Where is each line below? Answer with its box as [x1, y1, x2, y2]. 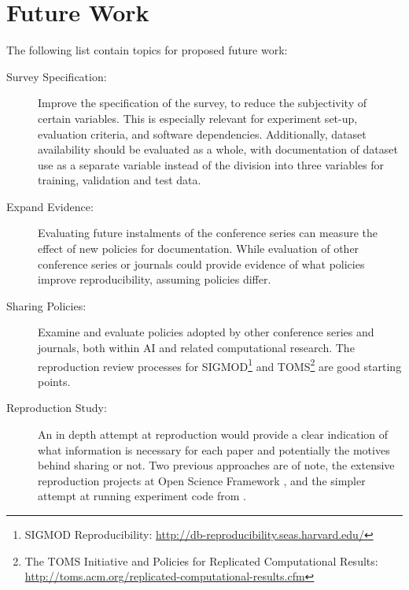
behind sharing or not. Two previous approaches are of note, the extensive [38, 457, 395, 473]
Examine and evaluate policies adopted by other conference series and [38, 324, 374, 340]
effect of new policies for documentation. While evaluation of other [38, 240, 359, 257]
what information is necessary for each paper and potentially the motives [38, 441, 390, 458]
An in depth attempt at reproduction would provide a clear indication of [38, 426, 389, 443]
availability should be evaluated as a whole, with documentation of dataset [38, 141, 398, 158]
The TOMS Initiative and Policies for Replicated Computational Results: [24, 552, 378, 569]
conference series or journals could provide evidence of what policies [38, 255, 365, 272]
